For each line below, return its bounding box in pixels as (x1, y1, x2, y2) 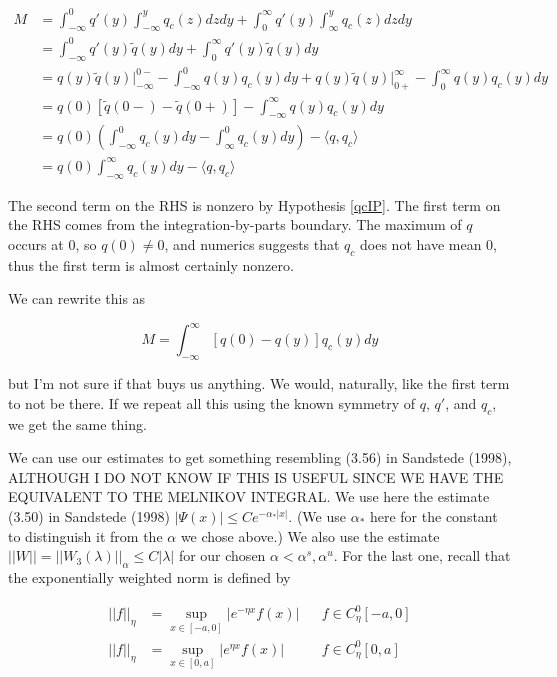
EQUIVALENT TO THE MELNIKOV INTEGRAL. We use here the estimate (8, 486, 490, 507)
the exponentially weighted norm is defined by (8, 566, 291, 587)
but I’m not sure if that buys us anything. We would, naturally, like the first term (8, 373, 510, 394)
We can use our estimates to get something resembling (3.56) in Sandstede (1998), (8, 447, 512, 468)
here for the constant (369, 505, 498, 526)
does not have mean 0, (360, 233, 498, 254)
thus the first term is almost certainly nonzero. (8, 254, 294, 275)
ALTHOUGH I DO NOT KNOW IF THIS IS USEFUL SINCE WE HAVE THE (8, 466, 504, 487)
